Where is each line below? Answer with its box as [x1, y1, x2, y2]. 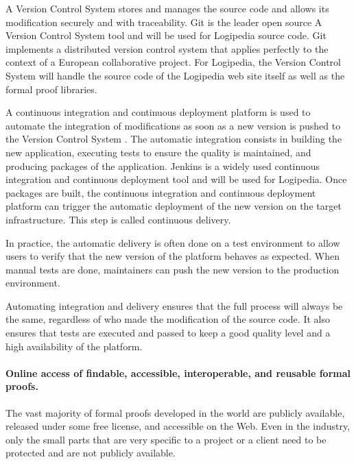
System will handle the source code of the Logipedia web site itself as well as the [5, 68, 345, 82]
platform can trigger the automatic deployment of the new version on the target [5, 199, 342, 213]
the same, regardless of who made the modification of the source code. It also [5, 312, 330, 326]
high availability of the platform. [5, 339, 143, 353]
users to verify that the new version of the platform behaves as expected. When [5, 249, 340, 263]
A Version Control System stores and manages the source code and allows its [5, 1, 329, 15]
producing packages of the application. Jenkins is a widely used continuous [5, 158, 320, 173]
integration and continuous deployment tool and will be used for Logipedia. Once [5, 172, 347, 186]
